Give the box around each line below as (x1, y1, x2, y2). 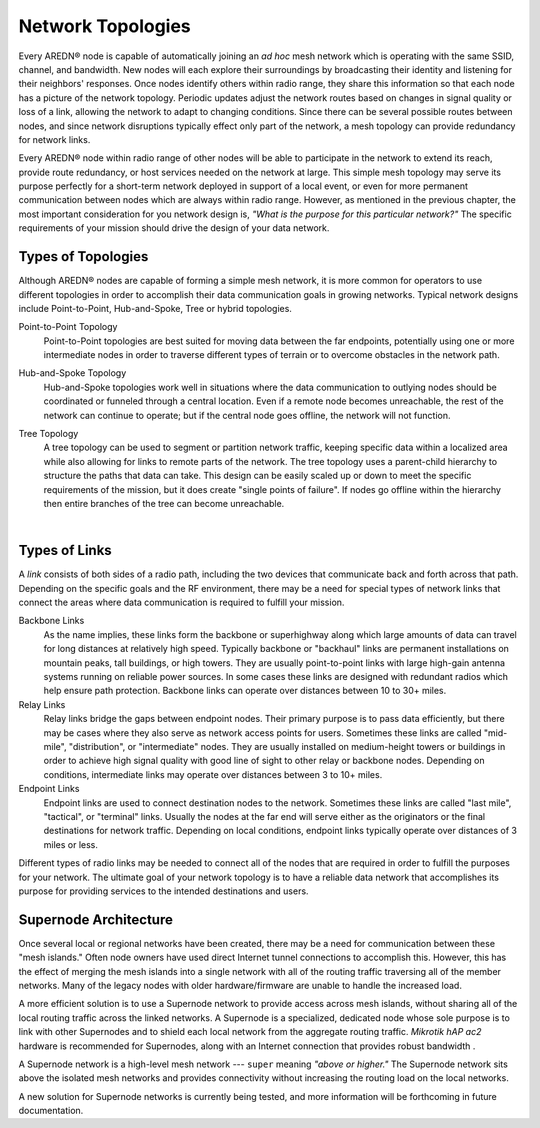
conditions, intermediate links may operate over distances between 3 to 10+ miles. (43, 768, 383, 780)
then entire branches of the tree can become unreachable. (43, 498, 285, 509)
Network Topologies (18, 15, 192, 37)
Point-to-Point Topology (18, 321, 118, 333)
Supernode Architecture (18, 911, 174, 928)
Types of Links (18, 542, 112, 559)
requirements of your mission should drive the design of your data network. (18, 222, 330, 234)
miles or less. (43, 838, 99, 850)
